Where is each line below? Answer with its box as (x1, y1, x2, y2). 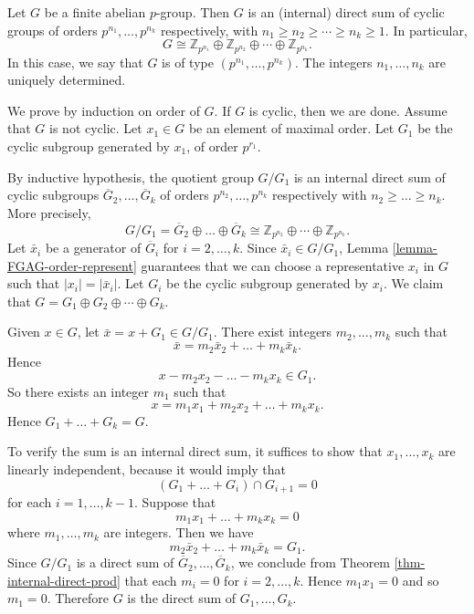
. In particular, (384, 20, 468, 39)
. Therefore (47, 588, 109, 608)
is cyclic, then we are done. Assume (248, 100, 448, 120)
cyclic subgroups (7, 185, 100, 204)
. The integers (294, 52, 373, 71)
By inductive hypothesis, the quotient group (7, 167, 254, 186)
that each (124, 570, 177, 589)
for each (7, 493, 52, 512)
